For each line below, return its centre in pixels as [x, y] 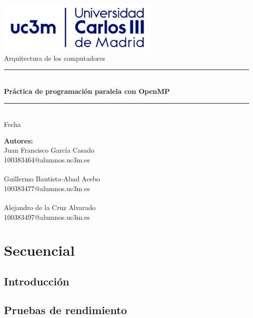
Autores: [18, 140]
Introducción [37, 281]
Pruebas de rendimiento [65, 309]
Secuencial [39, 250]
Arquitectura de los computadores [54, 58]
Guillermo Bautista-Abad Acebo [52, 179]
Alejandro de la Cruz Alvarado [50, 207]
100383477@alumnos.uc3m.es [47, 188]
